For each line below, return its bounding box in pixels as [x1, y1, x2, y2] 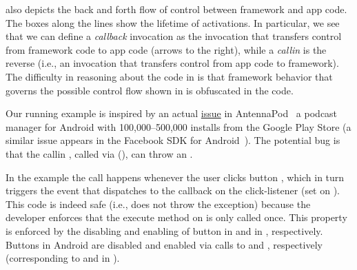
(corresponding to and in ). [6, 251, 120, 265]
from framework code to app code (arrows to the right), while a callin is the [6, 42, 327, 56]
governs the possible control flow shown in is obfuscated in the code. [6, 83, 294, 97]
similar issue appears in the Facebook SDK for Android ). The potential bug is [6, 133, 340, 147]
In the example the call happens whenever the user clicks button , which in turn [6, 169, 345, 184]
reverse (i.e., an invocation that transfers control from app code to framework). [6, 56, 339, 70]
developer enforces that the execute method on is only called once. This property [6, 210, 347, 225]
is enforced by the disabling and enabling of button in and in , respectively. [6, 223, 323, 238]
